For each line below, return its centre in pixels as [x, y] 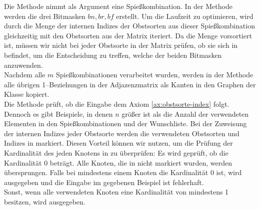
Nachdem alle [25, 75]
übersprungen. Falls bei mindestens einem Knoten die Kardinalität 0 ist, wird [123, 172]
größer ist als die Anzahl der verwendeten [185, 113]
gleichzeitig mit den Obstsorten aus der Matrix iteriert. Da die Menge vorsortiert [128, 35]
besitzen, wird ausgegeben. [45, 201]
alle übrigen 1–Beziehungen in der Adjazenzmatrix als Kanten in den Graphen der [130, 84]
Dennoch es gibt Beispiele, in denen [58, 113]
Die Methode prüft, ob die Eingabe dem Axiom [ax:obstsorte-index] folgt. [117, 104]
